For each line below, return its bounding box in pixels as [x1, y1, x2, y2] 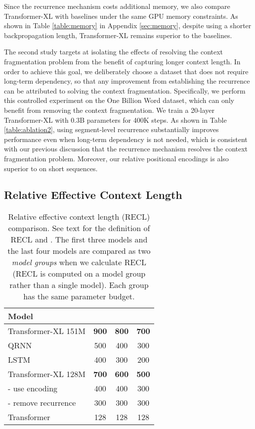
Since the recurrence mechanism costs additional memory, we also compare [4, 1, 230, 11]
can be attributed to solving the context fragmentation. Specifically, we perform [4, 85, 246, 95]
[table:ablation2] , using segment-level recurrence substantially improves [4, 124, 219, 135]
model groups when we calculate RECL [11, 256, 146, 268]
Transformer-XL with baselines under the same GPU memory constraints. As [4, 10, 238, 21]
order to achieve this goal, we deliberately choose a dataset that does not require [4, 66, 249, 76]
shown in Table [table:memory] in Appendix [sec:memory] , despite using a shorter [4, 20, 252, 31]
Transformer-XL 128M [8, 368, 85, 380]
